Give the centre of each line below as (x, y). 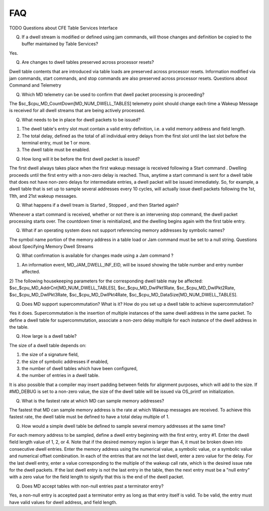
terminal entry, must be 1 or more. (56, 143)
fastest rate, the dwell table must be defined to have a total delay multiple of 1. (89, 417)
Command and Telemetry (35, 85)
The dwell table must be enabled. (56, 150)
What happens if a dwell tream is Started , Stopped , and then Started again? (100, 205)
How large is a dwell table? (49, 336)
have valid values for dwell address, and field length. (63, 502)
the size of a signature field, (50, 355)
